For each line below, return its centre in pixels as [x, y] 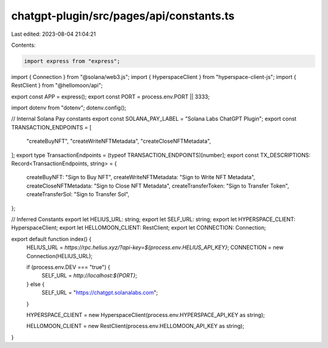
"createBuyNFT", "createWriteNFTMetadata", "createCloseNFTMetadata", [119, 141]
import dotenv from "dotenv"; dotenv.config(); [69, 108]
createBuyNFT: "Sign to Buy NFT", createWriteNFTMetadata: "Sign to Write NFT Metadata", [141, 177]
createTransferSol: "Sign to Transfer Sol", [78, 194]
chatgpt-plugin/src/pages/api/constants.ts [123, 16]
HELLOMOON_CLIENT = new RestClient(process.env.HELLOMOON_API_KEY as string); [135, 326]
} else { [36, 284]
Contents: [23, 45]
